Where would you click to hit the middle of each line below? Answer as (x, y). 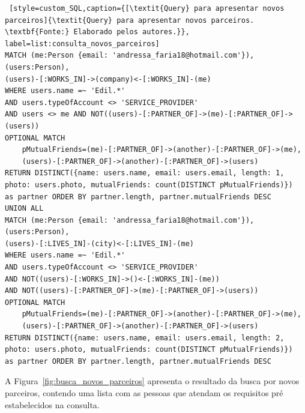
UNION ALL (24, 209)
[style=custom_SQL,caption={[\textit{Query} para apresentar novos (147, 8)
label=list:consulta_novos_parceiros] (82, 44)
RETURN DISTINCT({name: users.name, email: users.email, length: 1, (145, 173)
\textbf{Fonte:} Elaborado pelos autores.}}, (97, 32)
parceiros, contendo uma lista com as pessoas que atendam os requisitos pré (144, 393)
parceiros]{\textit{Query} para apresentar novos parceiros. (130, 20)
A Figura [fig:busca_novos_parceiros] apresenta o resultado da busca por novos (152, 381)
